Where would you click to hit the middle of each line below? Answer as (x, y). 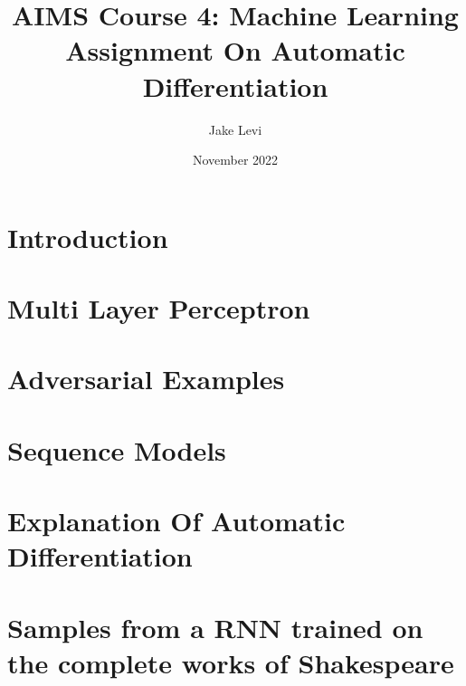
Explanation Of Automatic (176, 521)
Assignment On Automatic (235, 50)
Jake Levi (235, 129)
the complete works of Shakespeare (231, 662)
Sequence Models (117, 449)
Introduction (88, 237)
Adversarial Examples (146, 379)
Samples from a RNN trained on (215, 627)
